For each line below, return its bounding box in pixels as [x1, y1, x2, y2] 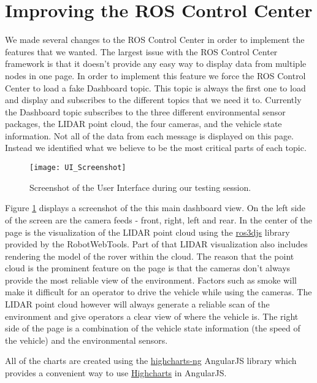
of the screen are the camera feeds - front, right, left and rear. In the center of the [5, 213, 312, 226]
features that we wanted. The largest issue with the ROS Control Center [5, 45, 278, 58]
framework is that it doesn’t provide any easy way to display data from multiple [5, 57, 307, 70]
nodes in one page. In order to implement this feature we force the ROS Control [5, 69, 306, 82]
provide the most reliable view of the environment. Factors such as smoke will [5, 273, 297, 286]
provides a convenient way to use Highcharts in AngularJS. [5, 366, 227, 379]
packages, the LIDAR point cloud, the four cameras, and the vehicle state [5, 117, 282, 130]
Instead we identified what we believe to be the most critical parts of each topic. [5, 141, 307, 154]
